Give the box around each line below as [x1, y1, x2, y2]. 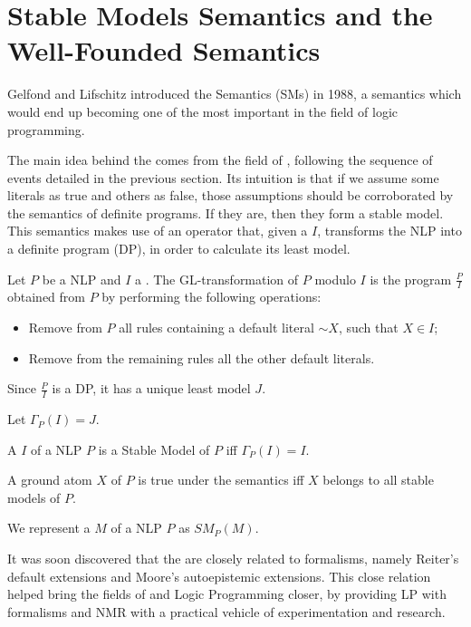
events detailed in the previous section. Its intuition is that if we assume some [7, 168, 439, 187]
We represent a [7, 518, 91, 537]
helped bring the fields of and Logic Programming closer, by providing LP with [7, 584, 447, 603]
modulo [314, 269, 356, 288]
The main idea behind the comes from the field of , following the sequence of [7, 150, 433, 169]
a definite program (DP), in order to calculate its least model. [7, 239, 351, 258]
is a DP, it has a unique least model [52, 379, 251, 398]
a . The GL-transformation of [134, 269, 299, 288]
